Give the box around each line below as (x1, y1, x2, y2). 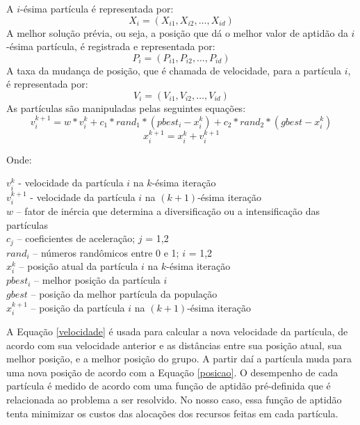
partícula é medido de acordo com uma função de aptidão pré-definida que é (6, 378, 331, 393)
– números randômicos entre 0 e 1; (33, 245, 179, 259)
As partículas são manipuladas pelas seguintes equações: (6, 100, 246, 115)
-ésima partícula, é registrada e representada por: (6, 39, 215, 54)
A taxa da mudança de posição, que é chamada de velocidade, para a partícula (6, 63, 341, 77)
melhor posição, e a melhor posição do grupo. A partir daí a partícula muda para (6, 351, 352, 366)
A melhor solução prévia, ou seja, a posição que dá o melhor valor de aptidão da (6, 25, 348, 40)
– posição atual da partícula (19, 259, 138, 273)
